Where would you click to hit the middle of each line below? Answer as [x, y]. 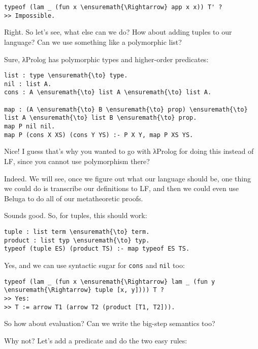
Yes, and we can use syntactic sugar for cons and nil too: [94, 265]
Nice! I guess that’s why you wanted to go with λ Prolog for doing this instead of [129, 151]
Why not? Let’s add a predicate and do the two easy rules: [96, 340]
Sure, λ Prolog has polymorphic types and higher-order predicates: [106, 59]
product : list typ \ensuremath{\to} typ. [77, 240]
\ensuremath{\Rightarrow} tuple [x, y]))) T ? [84, 290]
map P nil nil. [30, 127]
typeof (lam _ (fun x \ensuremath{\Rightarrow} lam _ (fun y [110, 281]
